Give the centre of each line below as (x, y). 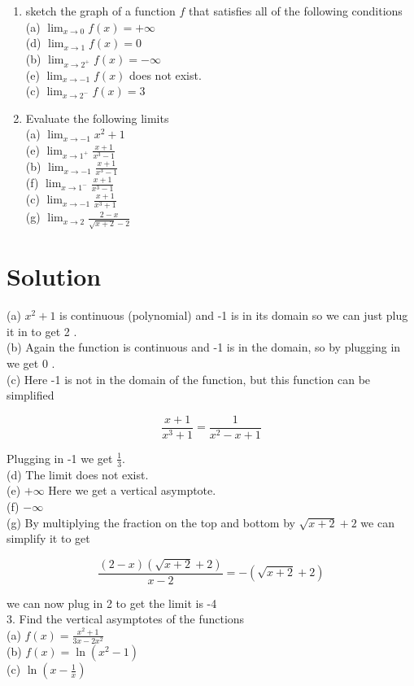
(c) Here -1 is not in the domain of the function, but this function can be (189, 379)
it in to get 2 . (42, 331)
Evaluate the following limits (97, 118)
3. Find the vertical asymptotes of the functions (126, 619)
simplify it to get (48, 538)
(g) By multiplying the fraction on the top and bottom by (151, 522)
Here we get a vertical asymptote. (132, 490)
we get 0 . (31, 363)
